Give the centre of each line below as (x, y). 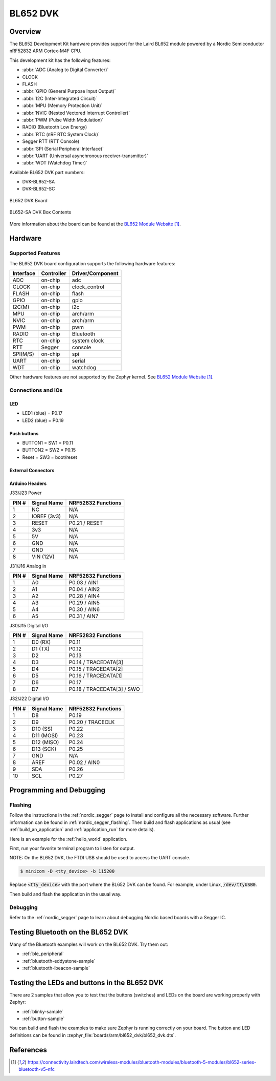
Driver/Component (95, 273)
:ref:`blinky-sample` (43, 1011)
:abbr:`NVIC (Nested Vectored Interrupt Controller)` (76, 113)
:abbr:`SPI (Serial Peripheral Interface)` (63, 149)
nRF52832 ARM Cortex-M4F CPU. (45, 51)
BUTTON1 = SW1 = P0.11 (48, 442)
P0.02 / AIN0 (84, 762)
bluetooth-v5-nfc (37, 1069)
